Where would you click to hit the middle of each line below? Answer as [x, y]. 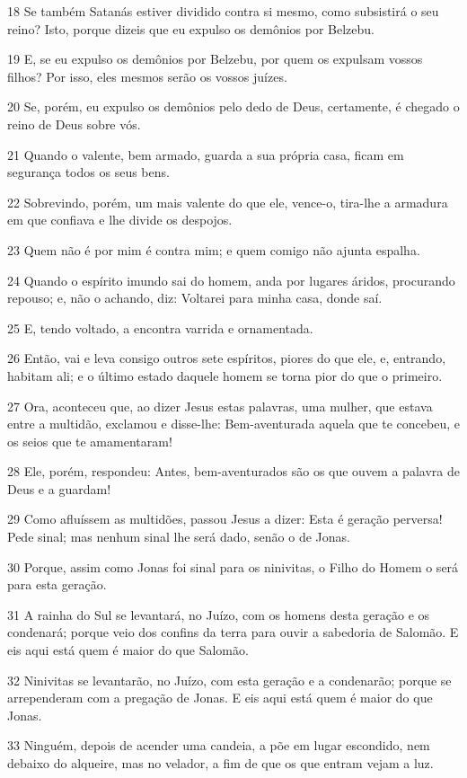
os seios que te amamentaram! [90, 441]
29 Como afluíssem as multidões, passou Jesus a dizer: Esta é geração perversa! [225, 519]
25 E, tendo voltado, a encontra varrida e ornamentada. [160, 327]
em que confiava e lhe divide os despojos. [120, 220]
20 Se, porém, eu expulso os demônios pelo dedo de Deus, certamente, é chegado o [233, 106]
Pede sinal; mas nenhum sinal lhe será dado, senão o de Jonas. [179, 537]
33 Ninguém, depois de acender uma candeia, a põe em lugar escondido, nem [219, 745]
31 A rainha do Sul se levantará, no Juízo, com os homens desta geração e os [219, 614]
